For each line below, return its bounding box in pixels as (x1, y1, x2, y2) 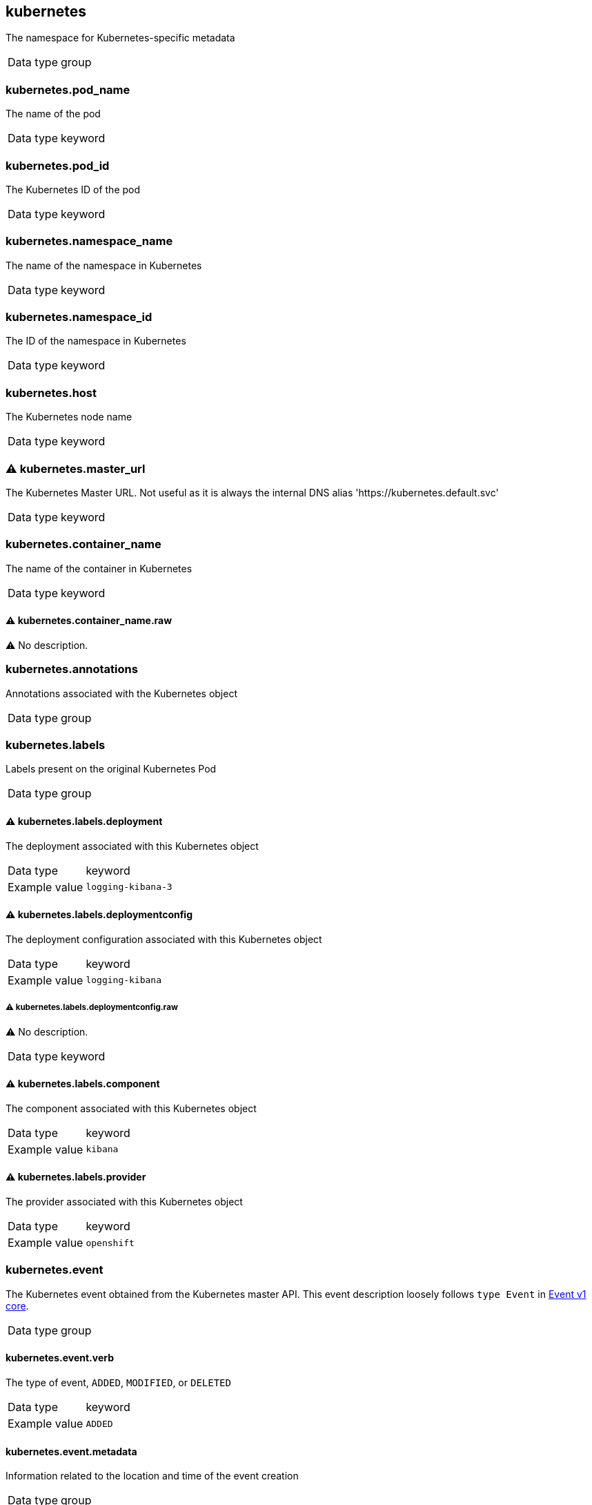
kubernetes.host (6, 385, 97, 400)
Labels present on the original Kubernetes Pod (6, 763, 217, 775)
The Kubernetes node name (6, 411, 132, 423)
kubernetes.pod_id (6, 158, 110, 173)
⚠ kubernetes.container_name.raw (6, 614, 172, 627)
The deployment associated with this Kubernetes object (6, 839, 259, 852)
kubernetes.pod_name (6, 82, 130, 97)
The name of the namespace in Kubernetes (6, 259, 202, 271)
